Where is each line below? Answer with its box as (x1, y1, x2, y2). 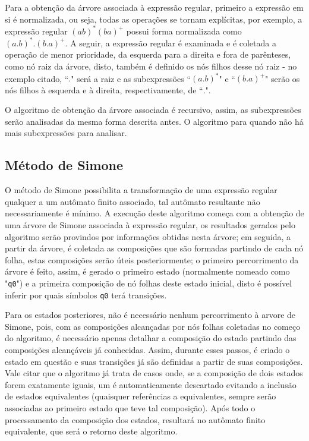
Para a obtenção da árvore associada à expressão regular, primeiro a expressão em (5, 1, 304, 13)
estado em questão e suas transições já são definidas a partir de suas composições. (5, 355, 303, 367)
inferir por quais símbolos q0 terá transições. (5, 288, 167, 301)
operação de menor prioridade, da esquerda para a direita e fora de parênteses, (5, 48, 291, 61)
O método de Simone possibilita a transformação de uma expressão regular (5, 184, 278, 196)
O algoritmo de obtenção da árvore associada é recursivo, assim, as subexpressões (5, 103, 301, 116)
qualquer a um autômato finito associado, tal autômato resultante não (5, 195, 260, 207)
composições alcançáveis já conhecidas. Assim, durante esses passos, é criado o (5, 344, 290, 356)
